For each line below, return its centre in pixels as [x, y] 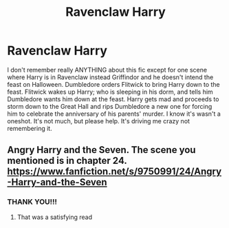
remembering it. [30, 128]
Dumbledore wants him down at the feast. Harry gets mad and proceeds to [113, 99]
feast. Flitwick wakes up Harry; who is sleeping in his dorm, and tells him [110, 92]
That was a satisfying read [55, 217]
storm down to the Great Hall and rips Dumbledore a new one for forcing [110, 106]
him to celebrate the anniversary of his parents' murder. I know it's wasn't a [114, 114]
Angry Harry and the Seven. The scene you [101, 150]
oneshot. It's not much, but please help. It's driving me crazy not [99, 121]
